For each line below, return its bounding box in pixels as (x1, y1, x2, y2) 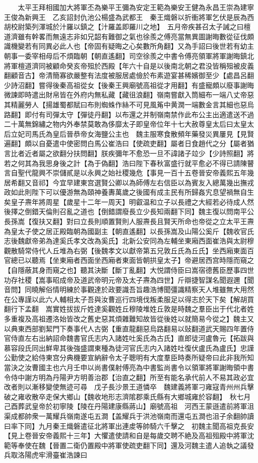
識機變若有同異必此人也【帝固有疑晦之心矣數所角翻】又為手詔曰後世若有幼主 (4, 41, 254, 51)
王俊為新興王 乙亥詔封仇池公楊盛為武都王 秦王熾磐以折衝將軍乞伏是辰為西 (4, 11, 254, 22)
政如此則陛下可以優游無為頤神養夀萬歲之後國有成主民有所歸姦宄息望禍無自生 (4, 187, 254, 197)
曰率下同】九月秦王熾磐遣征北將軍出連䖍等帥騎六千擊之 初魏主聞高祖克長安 (4, 420, 254, 431)
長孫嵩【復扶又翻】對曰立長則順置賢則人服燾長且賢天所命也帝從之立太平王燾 (4, 216, 254, 227)
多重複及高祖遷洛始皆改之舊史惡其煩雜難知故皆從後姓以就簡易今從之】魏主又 (4, 313, 254, 323)
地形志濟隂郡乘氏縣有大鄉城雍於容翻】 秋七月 (101, 391, 251, 401)
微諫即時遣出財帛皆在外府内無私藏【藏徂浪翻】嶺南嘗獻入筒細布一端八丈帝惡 (4, 89, 254, 100)
